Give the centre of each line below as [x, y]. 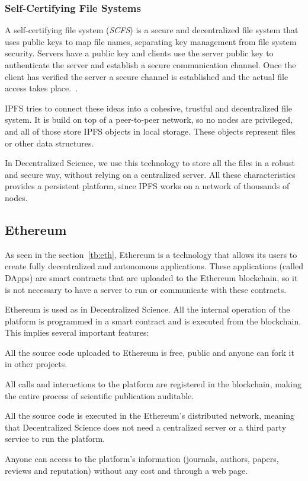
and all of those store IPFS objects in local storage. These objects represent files [150, 131]
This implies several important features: [77, 332]
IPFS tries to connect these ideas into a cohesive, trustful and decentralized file [149, 108]
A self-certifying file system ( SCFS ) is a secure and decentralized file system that [152, 30]
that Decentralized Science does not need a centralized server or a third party [146, 427]
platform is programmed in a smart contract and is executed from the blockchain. [153, 321]
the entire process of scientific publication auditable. [100, 395]
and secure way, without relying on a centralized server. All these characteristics [150, 174]
